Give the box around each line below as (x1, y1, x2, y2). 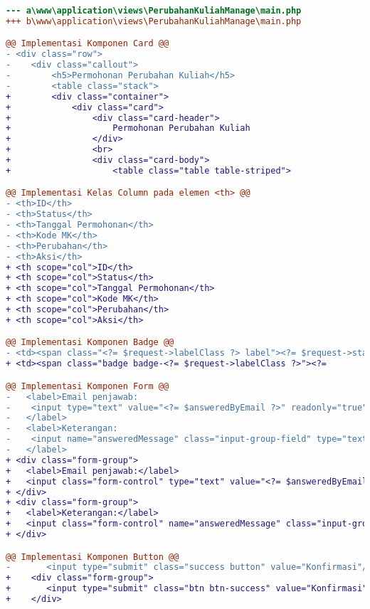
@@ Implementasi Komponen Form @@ (6, 381, 169, 391)
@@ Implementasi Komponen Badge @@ (6, 337, 174, 348)
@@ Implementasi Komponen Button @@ (6, 551, 179, 562)
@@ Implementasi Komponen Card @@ (6, 38, 169, 49)
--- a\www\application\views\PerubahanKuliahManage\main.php (6, 6, 302, 16)
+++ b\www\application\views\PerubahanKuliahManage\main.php (6, 16, 302, 26)
